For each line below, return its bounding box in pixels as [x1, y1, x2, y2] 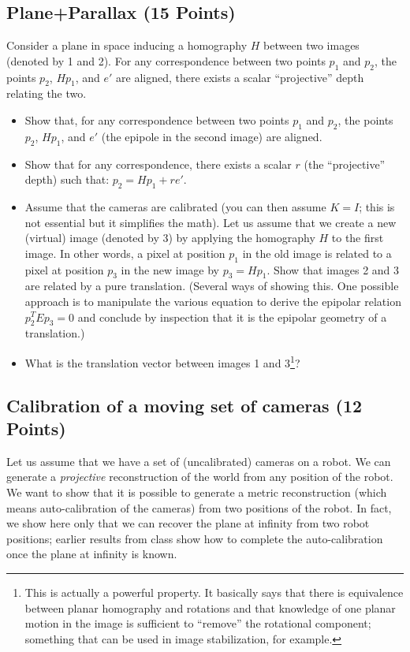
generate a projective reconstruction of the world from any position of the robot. [6, 468, 393, 485]
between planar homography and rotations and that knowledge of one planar [24, 599, 396, 616]
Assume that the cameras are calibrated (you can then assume [24, 198, 326, 214]
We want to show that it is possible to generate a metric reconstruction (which [6, 483, 387, 500]
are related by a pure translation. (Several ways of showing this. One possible [24, 278, 399, 294]
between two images [263, 37, 360, 54]
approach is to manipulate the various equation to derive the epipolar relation [24, 292, 401, 309]
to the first [331, 229, 384, 246]
